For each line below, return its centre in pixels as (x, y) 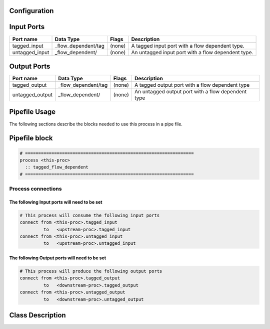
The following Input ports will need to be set (56, 202)
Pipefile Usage (32, 112)
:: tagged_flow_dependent (57, 167)
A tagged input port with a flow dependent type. (188, 46)
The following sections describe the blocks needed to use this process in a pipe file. (96, 124)
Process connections (35, 189)
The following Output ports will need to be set (58, 258)
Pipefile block (31, 138)
